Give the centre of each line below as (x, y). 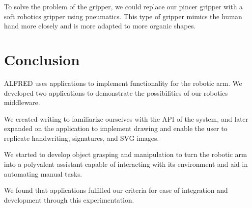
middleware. (22, 102)
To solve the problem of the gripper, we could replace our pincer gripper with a (124, 6)
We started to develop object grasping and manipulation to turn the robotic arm (126, 154)
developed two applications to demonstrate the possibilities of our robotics (116, 92)
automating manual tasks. (43, 173)
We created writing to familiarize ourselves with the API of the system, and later (126, 118)
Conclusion (42, 59)
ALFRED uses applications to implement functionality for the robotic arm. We (123, 83)
